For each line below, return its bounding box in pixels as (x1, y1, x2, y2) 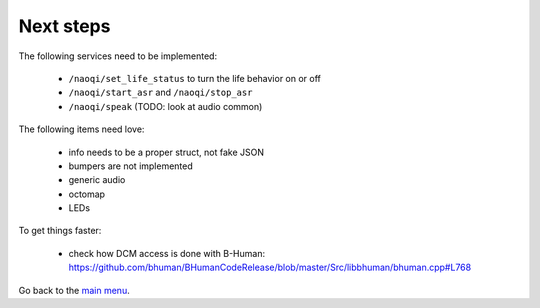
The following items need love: (18, 123, 145, 135)
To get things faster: (18, 225, 102, 237)
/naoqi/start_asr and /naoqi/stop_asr (68, 86, 253, 99)
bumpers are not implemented (68, 160, 194, 172)
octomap (68, 188, 105, 200)
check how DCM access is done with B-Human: (68, 247, 265, 259)
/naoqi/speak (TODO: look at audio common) (68, 100, 263, 112)
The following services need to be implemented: (18, 50, 218, 62)
